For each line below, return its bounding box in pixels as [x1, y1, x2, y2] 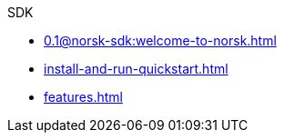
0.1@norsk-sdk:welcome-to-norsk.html [44, 33, 277, 48]
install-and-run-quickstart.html [44, 61, 228, 76]
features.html [44, 89, 123, 105]
